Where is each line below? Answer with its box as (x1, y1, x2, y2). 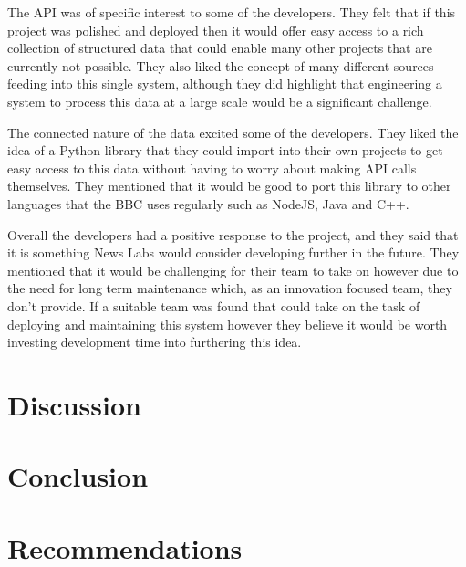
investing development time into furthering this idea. (7, 332, 302, 352)
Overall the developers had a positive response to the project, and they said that (7, 225, 459, 244)
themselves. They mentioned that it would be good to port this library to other (7, 176, 451, 195)
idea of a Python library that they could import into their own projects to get (7, 141, 443, 160)
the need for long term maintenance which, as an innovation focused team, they (7, 278, 452, 298)
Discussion (7, 385, 141, 423)
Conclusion (7, 457, 149, 495)
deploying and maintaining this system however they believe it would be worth (7, 314, 448, 333)
